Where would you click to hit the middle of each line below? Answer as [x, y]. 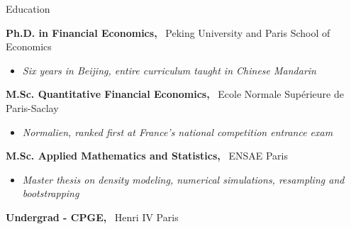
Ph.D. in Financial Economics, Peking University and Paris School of [168, 32]
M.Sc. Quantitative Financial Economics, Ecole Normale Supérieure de [175, 94]
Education [28, 9]
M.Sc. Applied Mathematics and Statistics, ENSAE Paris [147, 156]
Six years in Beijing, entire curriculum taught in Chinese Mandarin [169, 70]
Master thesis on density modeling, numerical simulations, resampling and [183, 179]
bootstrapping [51, 193]
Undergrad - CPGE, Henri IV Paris [92, 217]
